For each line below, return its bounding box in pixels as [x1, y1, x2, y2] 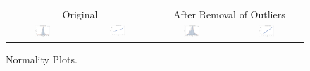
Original [62, 6, 98, 21]
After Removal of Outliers [173, 6, 285, 21]
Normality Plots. [6, 51, 77, 66]
